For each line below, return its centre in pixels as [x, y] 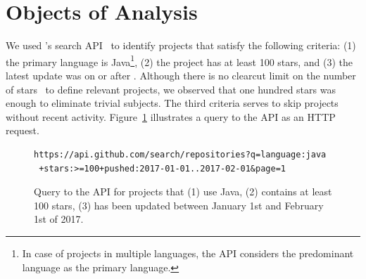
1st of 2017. [59, 219]
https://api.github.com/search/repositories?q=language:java [180, 154]
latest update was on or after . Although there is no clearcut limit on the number [181, 75]
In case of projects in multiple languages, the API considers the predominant [188, 253]
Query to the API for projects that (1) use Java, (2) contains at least [183, 192]
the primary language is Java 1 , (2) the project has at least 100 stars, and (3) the [179, 60]
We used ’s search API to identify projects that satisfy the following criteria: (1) [181, 45]
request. [23, 130]
